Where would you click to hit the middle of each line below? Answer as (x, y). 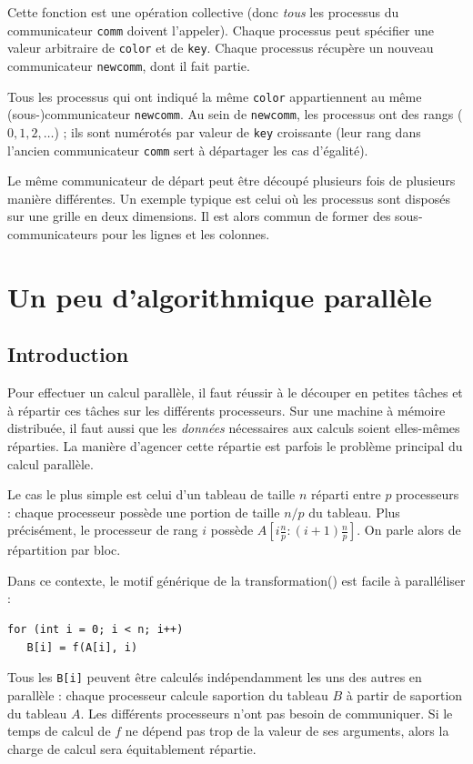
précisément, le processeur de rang (103, 530)
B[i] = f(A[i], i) (82, 647)
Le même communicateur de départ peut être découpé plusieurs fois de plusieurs (231, 181)
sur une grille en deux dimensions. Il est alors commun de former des (199, 216)
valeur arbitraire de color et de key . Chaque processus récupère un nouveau (221, 48)
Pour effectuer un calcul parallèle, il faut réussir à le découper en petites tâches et (235, 392)
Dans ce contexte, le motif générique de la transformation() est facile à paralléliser (236, 580)
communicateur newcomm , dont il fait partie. (129, 65)
